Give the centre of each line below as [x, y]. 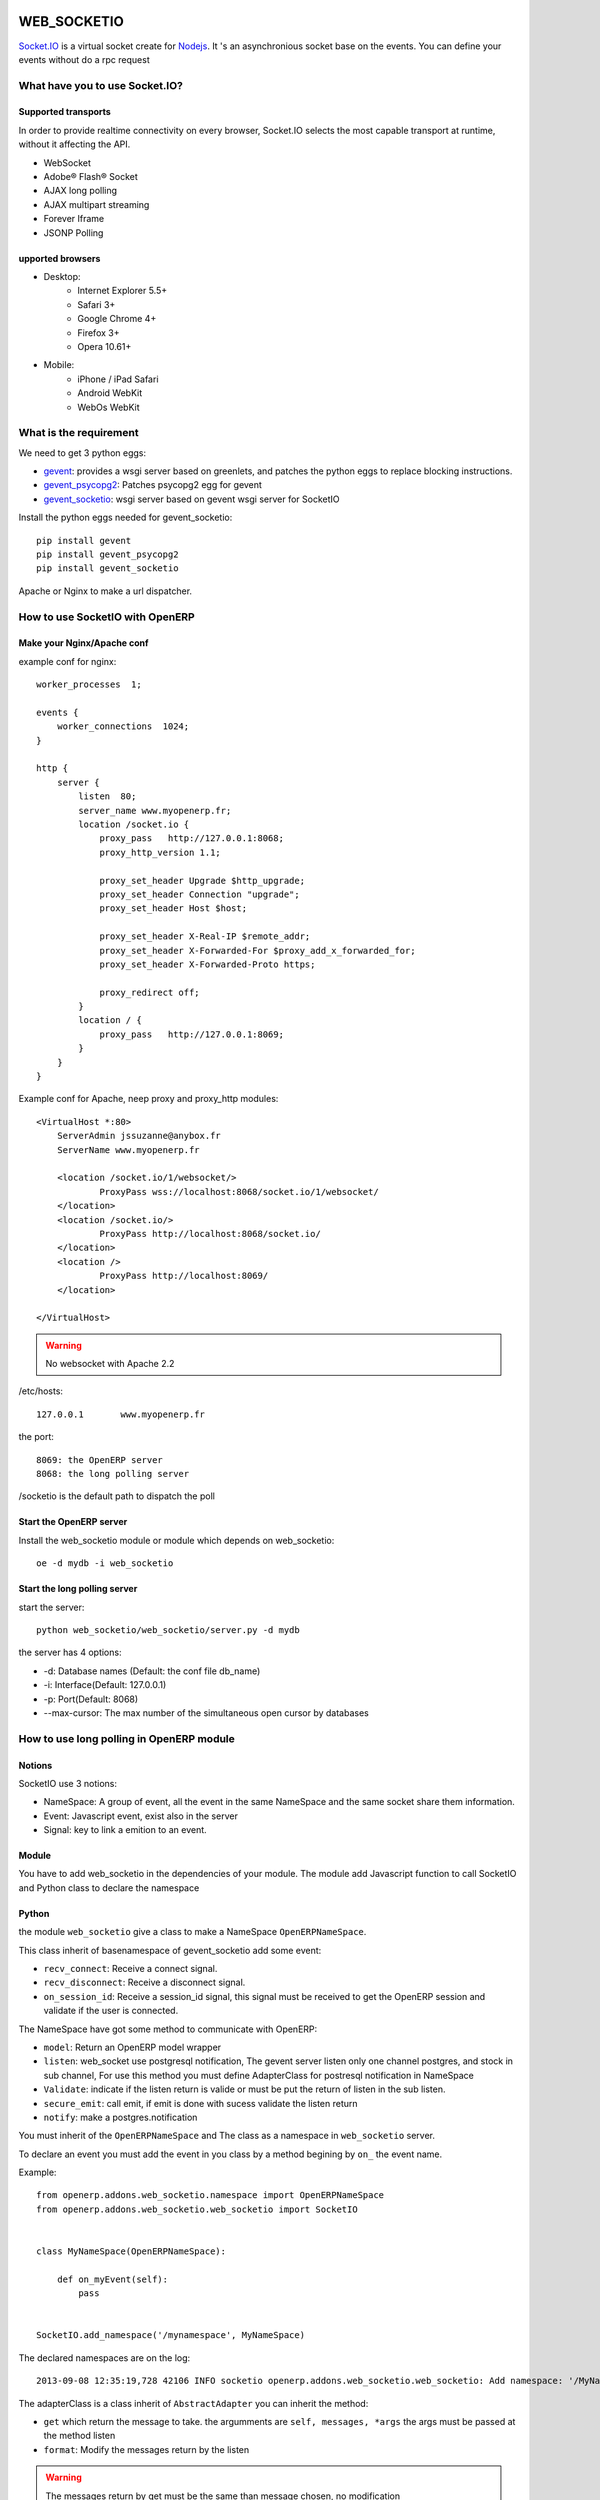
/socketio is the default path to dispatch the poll [116, 1496]
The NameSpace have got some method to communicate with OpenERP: [168, 2029]
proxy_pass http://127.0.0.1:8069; [192, 1034]
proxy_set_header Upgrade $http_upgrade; [202, 880]
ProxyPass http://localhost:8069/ [184, 1276]
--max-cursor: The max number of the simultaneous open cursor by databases [206, 1712]
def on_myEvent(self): [112, 2279]
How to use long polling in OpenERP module [126, 1738]
